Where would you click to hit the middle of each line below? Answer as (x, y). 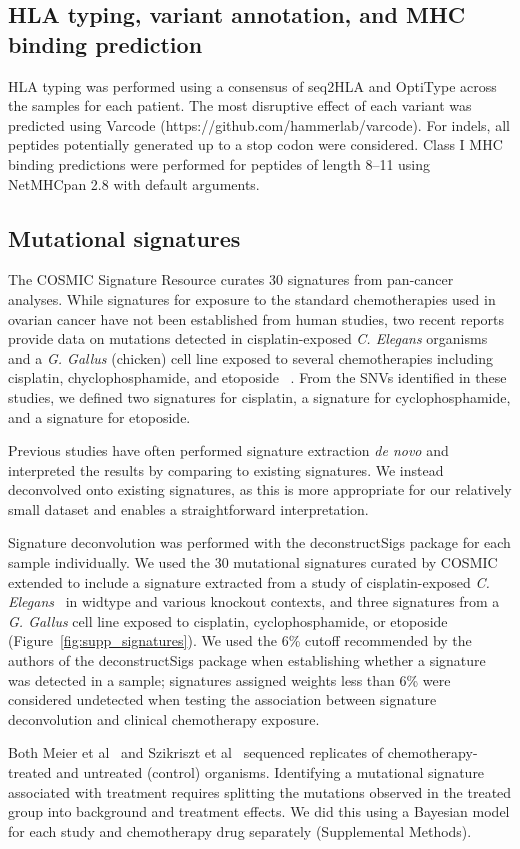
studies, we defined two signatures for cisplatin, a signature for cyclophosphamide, (259, 396)
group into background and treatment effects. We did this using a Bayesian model (259, 811)
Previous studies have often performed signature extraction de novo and (228, 450)
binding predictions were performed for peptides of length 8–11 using (219, 163)
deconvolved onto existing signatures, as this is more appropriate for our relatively (260, 489)
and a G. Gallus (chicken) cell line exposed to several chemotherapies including (250, 357)
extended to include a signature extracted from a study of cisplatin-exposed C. (249, 581)
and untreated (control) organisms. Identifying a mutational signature (270, 772)
